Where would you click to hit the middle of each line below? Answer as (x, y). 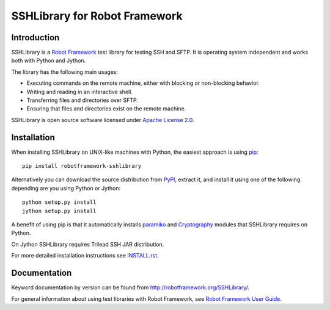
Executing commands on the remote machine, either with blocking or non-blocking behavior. (143, 83)
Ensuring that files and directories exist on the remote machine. (106, 109)
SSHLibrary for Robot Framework (97, 16)
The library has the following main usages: (65, 72)
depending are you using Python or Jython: (66, 188)
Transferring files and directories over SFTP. (82, 100)
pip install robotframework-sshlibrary (82, 166)
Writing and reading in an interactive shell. (79, 92)
